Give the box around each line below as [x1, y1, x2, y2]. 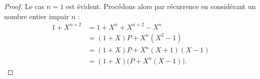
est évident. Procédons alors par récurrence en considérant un [66, 1, 256, 11]
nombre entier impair [4, 11, 69, 21]
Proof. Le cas [4, 1, 44, 11]
